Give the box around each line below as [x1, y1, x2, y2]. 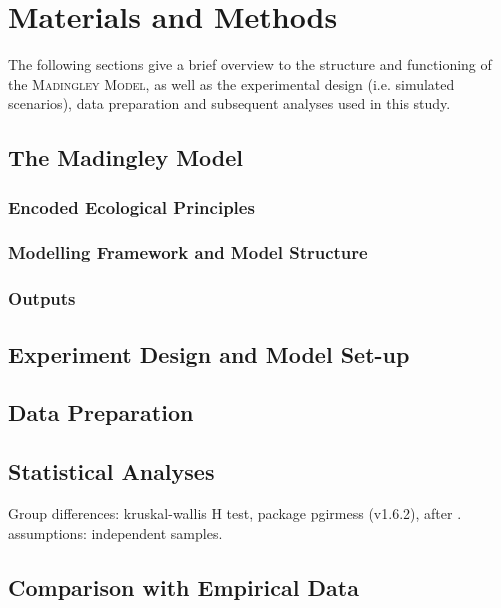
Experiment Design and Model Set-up [8, 338, 410, 369]
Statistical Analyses [8, 456, 215, 487]
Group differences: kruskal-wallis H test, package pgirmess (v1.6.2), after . [8, 502, 462, 523]
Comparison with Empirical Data [8, 571, 359, 602]
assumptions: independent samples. [8, 522, 223, 543]
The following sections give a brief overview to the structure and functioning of [8, 54, 492, 75]
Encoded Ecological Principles [8, 194, 255, 219]
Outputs [8, 286, 76, 311]
